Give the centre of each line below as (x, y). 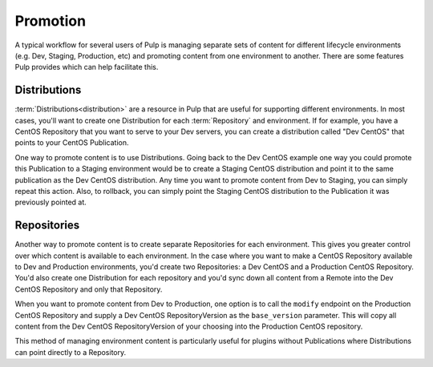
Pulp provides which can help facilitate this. (87, 67)
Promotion (51, 21)
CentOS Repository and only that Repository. (89, 289)
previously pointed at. (51, 202)
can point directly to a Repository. (71, 352)
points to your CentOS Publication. (72, 143)
